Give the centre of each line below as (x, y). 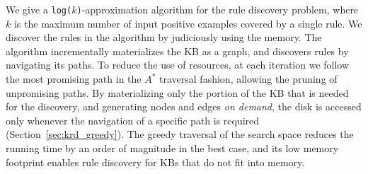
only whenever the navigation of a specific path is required (133, 120)
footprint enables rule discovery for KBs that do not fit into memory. (155, 162)
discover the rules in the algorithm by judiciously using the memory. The (164, 37)
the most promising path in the (74, 79)
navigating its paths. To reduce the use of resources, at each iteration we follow (178, 65)
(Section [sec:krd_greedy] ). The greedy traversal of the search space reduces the (180, 134)
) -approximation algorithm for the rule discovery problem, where (218, 9)
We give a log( (39, 9)
